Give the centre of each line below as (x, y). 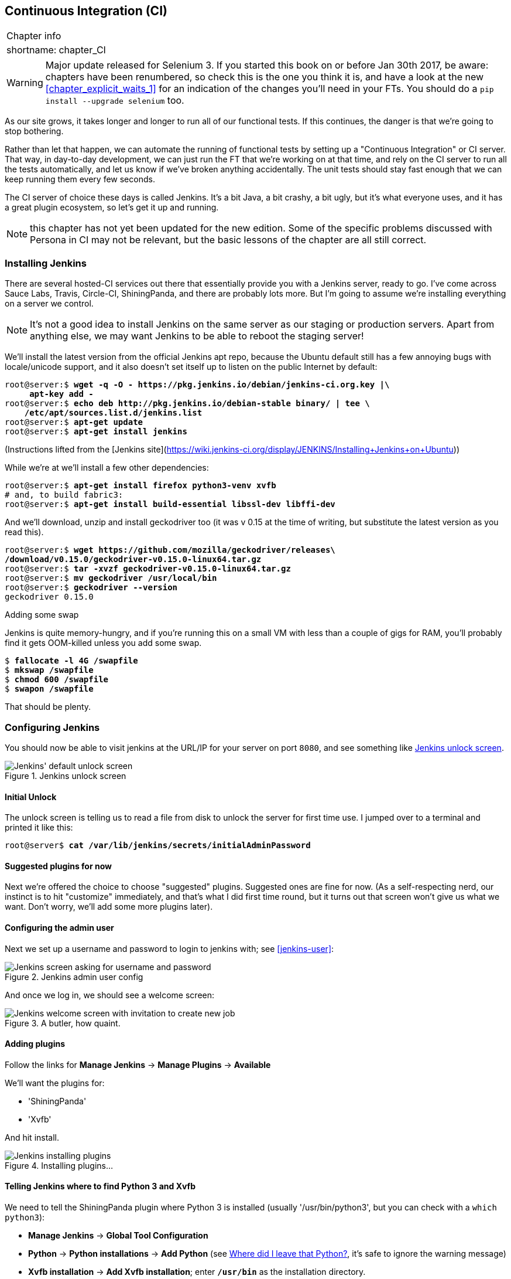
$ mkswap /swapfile (49, 670)
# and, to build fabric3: (64, 495)
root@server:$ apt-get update (74, 422)
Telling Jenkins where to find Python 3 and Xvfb (100, 1186)
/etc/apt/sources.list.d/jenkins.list (113, 413)
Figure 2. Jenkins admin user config (74, 977)
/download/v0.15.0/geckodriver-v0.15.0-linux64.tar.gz (133, 559)
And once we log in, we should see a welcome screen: (110, 995)
